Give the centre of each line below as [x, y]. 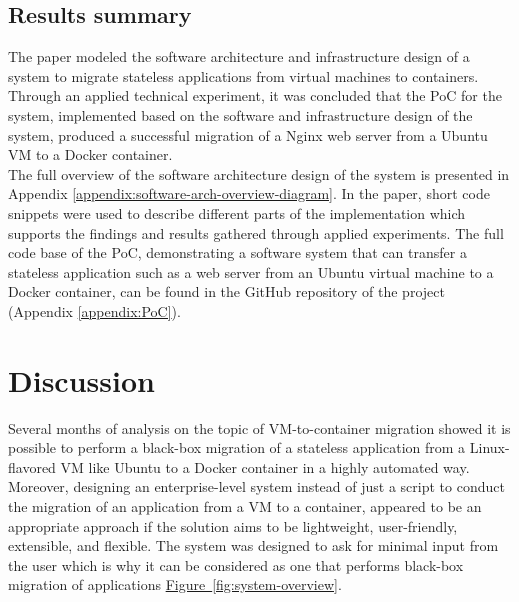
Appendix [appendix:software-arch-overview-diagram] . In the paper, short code [249, 193]
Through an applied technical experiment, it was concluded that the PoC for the [255, 95]
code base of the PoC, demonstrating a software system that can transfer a [237, 252]
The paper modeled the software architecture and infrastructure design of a [239, 56]
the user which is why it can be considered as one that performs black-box [236, 564]
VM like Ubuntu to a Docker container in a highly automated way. [265, 466]
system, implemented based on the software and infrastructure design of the [240, 114]
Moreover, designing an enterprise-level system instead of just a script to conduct [256, 486]
